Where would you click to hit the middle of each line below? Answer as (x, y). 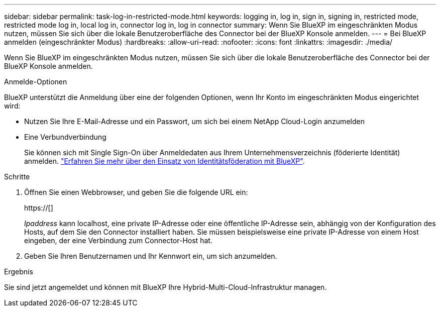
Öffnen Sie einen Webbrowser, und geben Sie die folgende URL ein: (136, 192)
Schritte (17, 177)
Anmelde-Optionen (36, 82)
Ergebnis (19, 272)
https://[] (39, 208)
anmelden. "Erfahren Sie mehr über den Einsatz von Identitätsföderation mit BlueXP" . (164, 161)
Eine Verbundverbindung (65, 137)
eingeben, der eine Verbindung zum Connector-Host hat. (118, 240)
